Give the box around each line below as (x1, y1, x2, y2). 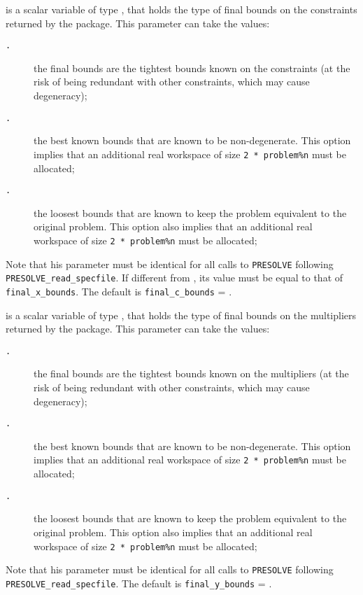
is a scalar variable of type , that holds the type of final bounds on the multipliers (6, 307, 357, 322)
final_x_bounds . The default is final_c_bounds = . (6, 283, 232, 298)
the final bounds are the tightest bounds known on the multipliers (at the (34, 366, 349, 381)
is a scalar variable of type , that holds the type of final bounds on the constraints (6, 2, 357, 16)
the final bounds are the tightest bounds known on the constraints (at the (34, 60, 350, 75)
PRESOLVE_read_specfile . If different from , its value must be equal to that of (6, 270, 343, 285)
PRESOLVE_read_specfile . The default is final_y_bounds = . (6, 575, 272, 590)
